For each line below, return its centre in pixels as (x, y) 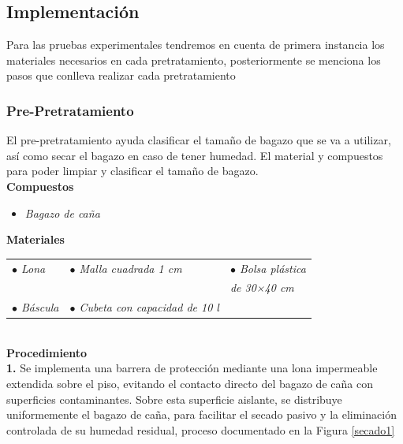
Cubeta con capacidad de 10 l (149, 307)
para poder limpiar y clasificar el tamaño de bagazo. (132, 171)
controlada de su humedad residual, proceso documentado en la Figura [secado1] (201, 429)
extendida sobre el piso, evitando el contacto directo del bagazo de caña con (190, 384)
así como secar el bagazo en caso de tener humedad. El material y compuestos (195, 155)
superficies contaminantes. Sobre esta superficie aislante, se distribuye (174, 399)
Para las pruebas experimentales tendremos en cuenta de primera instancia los (196, 45)
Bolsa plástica (272, 268)
